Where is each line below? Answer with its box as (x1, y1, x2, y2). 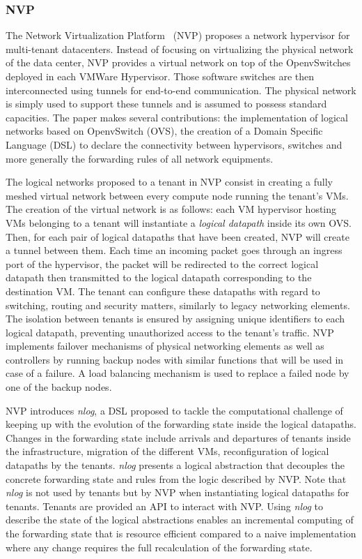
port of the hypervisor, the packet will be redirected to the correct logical (6, 256, 319, 271)
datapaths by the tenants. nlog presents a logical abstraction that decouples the (6, 458, 345, 472)
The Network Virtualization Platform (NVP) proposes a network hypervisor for (6, 28, 350, 43)
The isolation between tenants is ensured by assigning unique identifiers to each (6, 311, 345, 326)
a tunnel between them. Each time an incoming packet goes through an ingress (6, 243, 343, 258)
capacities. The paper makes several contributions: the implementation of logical (6, 110, 348, 124)
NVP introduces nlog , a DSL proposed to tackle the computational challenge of (6, 403, 343, 417)
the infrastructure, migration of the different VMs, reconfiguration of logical (6, 444, 329, 459)
